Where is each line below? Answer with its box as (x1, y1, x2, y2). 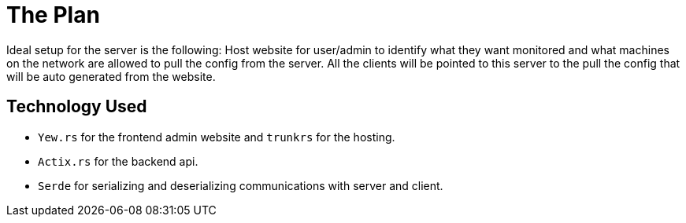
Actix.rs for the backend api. (38, 154, 198, 168)
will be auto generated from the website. (6, 69, 216, 83)
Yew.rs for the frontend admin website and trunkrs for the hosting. (38, 130, 395, 144)
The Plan (6, 2, 100, 28)
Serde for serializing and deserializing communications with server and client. (38, 178, 443, 192)
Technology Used (6, 97, 147, 117)
